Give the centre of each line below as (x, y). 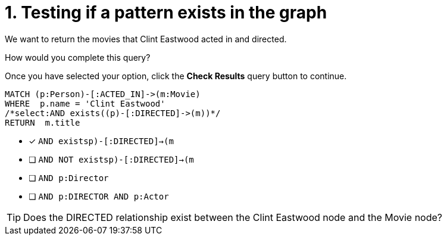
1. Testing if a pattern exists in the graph (166, 13)
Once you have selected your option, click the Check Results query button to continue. (176, 76)
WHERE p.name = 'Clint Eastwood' (85, 103)
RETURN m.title (43, 122)
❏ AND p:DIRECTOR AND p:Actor (99, 196)
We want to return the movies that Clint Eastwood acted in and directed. (146, 39)
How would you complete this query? (78, 57)
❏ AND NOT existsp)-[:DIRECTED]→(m (111, 159)
